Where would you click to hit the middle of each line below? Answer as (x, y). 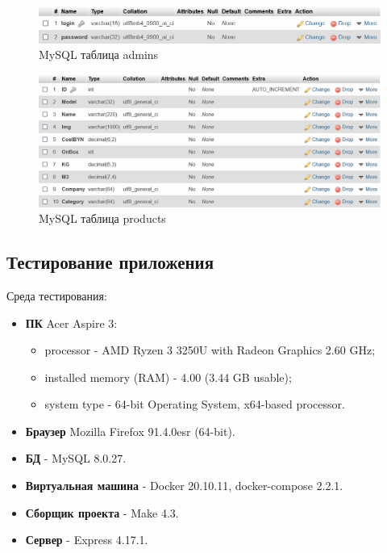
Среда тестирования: (57, 295)
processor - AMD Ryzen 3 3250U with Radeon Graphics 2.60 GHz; (210, 350)
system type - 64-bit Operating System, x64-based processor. (195, 404)
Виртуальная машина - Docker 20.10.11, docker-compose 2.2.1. (184, 486)
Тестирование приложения (110, 262)
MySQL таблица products (102, 218)
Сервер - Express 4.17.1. (87, 540)
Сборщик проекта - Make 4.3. (102, 512)
